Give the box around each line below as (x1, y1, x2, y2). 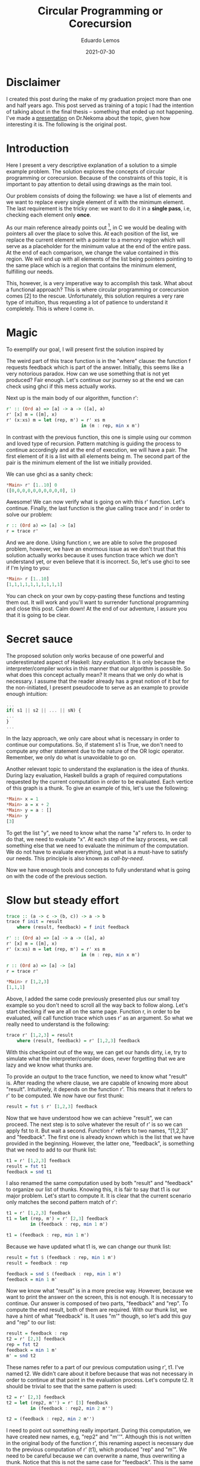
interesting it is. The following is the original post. (6, 121, 127, 128)
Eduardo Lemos (81, 36, 120, 44)
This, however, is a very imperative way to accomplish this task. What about (6, 280, 193, 287)
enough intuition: (6, 690, 48, 697)
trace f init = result (6, 919, 63, 925)
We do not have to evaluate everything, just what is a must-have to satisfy (6, 848, 188, 856)
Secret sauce (6, 633, 73, 646)
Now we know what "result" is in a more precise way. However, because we (6, 1287, 193, 1294)
